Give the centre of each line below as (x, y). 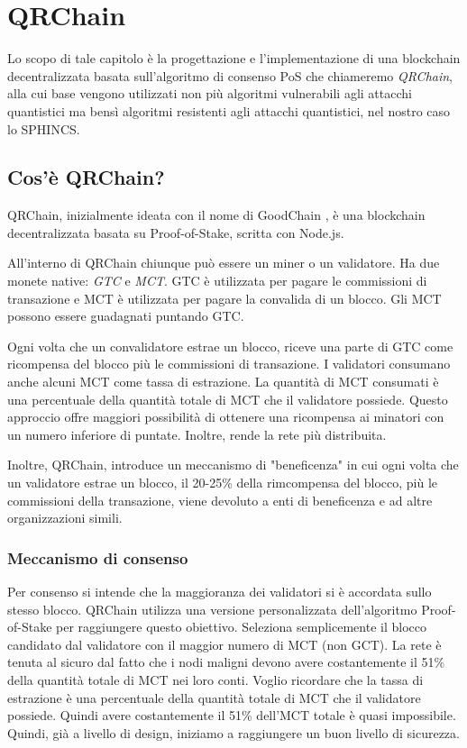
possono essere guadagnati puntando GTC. (126, 316)
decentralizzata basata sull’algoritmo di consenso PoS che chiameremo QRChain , (230, 75)
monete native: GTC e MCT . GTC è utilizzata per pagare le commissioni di (217, 281)
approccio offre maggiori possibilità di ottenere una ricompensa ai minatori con (226, 417)
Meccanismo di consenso (98, 557)
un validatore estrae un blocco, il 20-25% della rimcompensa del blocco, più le (223, 483)
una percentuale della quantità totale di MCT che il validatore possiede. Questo (228, 399)
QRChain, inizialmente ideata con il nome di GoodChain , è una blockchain (216, 215)
